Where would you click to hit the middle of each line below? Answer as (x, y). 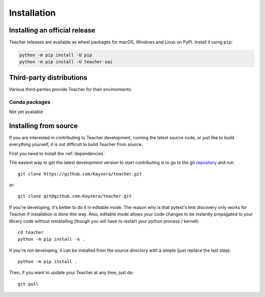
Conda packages (30, 102)
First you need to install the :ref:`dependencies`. (58, 153)
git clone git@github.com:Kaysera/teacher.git (75, 196)
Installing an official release (52, 30)
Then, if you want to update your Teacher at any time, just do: (71, 272)
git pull (28, 284)
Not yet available (26, 112)
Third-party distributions (48, 77)
